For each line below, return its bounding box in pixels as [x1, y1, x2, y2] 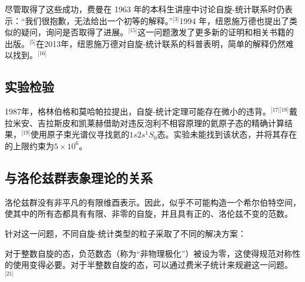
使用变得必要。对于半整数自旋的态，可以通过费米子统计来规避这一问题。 [12, 258, 293, 271]
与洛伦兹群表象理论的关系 [5, 168, 153, 186]
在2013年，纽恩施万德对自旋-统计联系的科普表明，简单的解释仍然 [36, 37, 286, 49]
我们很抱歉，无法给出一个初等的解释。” [25, 14, 173, 26]
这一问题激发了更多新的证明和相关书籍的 [138, 26, 294, 38]
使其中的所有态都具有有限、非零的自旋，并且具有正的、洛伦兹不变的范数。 [5, 207, 293, 220]
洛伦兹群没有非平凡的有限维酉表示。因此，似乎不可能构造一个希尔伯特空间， [5, 196, 301, 208]
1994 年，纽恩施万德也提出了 [179, 14, 290, 26]
